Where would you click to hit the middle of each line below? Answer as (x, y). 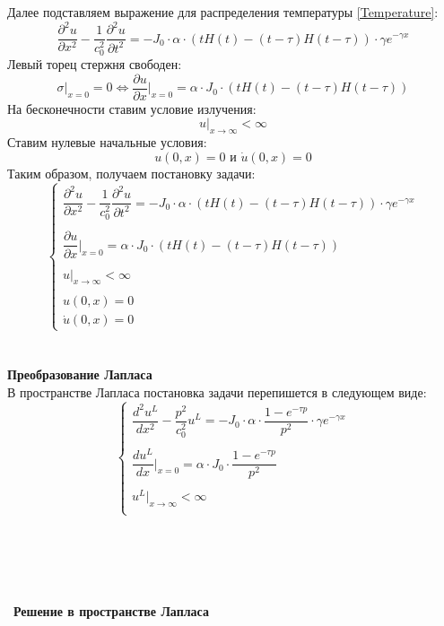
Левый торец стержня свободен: (95, 64)
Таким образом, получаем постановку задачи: (131, 173)
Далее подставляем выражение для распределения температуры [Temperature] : (223, 12)
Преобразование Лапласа (80, 374)
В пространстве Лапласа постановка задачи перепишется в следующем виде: (217, 391)
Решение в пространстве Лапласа (111, 611)
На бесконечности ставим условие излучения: (132, 108)
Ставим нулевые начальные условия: (107, 142)
